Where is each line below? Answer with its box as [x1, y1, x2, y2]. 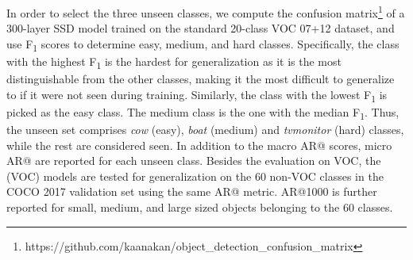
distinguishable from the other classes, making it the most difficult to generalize [6, 71, 395, 87]
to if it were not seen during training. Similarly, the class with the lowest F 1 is [6, 86, 388, 105]
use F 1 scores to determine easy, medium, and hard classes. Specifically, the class [6, 35, 399, 54]
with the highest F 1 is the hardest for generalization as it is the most [6, 52, 342, 71]
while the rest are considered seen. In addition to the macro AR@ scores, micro [6, 136, 392, 153]
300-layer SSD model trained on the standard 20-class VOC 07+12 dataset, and [6, 20, 395, 36]
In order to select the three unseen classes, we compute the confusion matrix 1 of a [6, 2, 405, 21]
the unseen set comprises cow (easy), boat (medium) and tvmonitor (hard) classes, [6, 120, 404, 137]
